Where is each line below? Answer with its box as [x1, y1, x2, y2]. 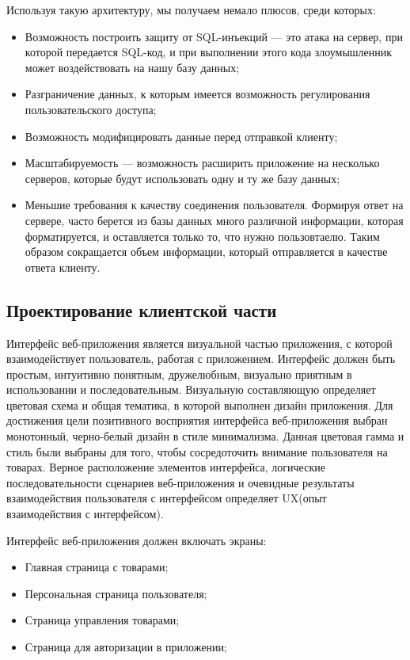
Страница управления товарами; [25, 612, 180, 628]
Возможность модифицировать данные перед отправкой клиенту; [25, 128, 338, 144]
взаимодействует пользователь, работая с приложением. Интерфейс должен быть [6, 350, 396, 367]
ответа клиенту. [25, 258, 101, 275]
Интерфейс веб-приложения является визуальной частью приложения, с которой [6, 334, 393, 351]
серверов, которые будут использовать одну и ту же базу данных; [25, 170, 340, 186]
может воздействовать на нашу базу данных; [25, 59, 240, 75]
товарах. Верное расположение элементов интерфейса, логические [6, 459, 325, 475]
